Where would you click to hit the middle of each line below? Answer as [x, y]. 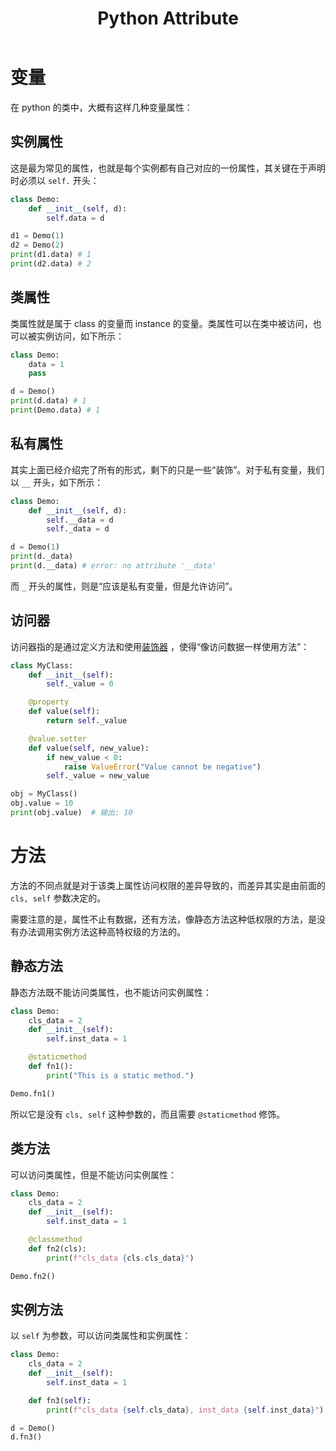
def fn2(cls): [57, 1248]
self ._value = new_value [98, 776]
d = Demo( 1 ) [35, 547]
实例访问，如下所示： [80, 336]
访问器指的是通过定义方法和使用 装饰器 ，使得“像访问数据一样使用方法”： [160, 646]
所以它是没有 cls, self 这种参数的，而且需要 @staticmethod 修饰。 [148, 1114]
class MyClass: [42, 665]
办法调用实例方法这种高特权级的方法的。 [102, 931]
